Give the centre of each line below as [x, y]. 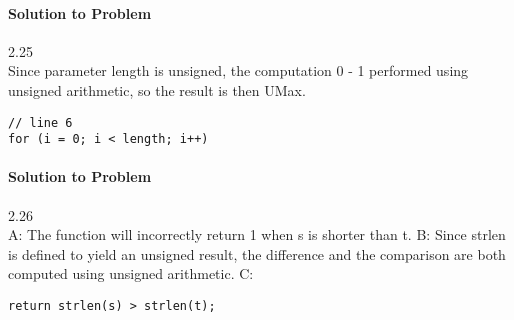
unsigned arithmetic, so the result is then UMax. [157, 89]
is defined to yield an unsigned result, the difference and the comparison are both [257, 253]
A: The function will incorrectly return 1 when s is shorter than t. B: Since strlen [257, 234]
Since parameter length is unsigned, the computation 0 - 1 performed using [238, 70]
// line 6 [40, 122]
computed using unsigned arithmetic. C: [131, 273]
